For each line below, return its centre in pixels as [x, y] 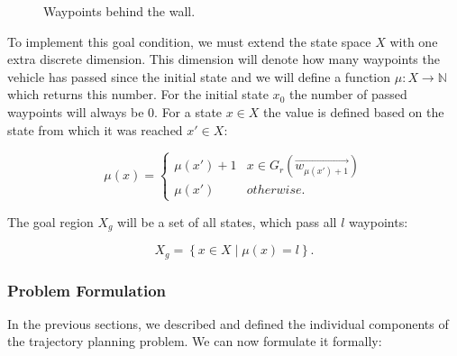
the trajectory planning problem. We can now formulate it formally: [195, 341]
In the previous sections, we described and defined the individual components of [228, 323]
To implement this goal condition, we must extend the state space [189, 41]
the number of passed [348, 94]
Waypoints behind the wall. [119, 11]
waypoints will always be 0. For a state [115, 111]
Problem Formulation [87, 290]
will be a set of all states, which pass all [227, 221]
